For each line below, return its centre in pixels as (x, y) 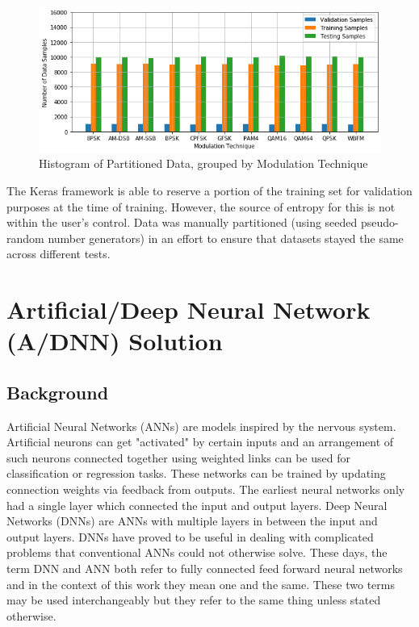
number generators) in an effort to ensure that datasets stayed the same (226, 238)
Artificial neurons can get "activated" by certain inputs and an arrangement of (200, 442)
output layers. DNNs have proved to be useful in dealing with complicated (190, 536)
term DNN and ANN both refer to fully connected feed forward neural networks (205, 568)
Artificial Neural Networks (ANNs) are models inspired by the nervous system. (201, 426)
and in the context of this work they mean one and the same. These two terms (201, 584)
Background (58, 392)
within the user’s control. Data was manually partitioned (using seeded (182, 222)
